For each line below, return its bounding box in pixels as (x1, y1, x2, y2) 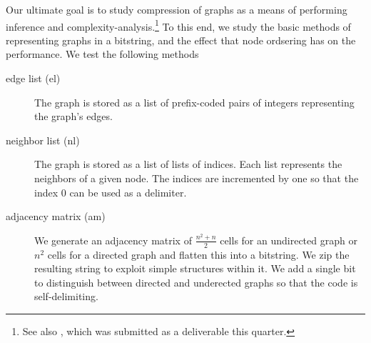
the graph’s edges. (34, 109, 113, 124)
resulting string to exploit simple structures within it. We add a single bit (34, 261, 356, 276)
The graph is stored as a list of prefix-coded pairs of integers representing (34, 94, 355, 109)
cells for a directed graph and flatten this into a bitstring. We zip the (47, 247, 350, 262)
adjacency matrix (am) (6, 209, 106, 224)
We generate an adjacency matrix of (34, 232, 192, 247)
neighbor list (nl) (6, 132, 80, 147)
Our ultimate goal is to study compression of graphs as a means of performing (6, 2, 347, 16)
